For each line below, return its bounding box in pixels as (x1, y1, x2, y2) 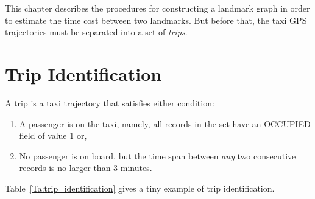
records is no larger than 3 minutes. (19, 161, 152, 174)
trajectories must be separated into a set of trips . (5, 26, 188, 38)
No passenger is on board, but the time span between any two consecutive (19, 149, 296, 162)
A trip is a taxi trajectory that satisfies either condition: (5, 96, 214, 109)
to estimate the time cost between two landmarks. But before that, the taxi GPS (5, 13, 307, 26)
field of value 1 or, (19, 129, 87, 142)
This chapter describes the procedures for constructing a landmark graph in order (5, 2, 310, 14)
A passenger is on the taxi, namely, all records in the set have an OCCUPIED (19, 117, 311, 130)
